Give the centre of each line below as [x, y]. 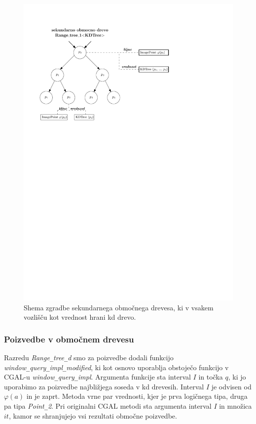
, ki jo [237, 377]
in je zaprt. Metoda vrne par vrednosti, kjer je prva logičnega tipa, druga [137, 396]
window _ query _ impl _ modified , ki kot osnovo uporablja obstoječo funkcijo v [116, 367]
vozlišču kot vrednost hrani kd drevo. [80, 317]
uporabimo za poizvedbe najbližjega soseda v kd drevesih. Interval [104, 386]
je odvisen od [231, 386]
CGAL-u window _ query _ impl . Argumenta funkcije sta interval [97, 377]
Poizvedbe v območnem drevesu [69, 339]
